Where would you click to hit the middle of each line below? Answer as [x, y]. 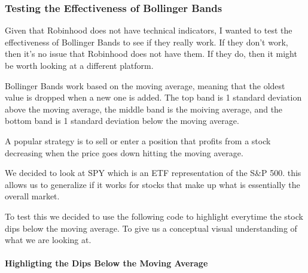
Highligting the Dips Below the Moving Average [106, 263]
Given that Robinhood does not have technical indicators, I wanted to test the [149, 30]
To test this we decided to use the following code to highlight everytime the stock [154, 216]
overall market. [32, 196]
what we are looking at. [48, 240]
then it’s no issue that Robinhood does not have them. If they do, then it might [151, 54]
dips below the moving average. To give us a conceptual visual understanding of [151, 228]
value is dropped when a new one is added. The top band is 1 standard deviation [153, 97]
